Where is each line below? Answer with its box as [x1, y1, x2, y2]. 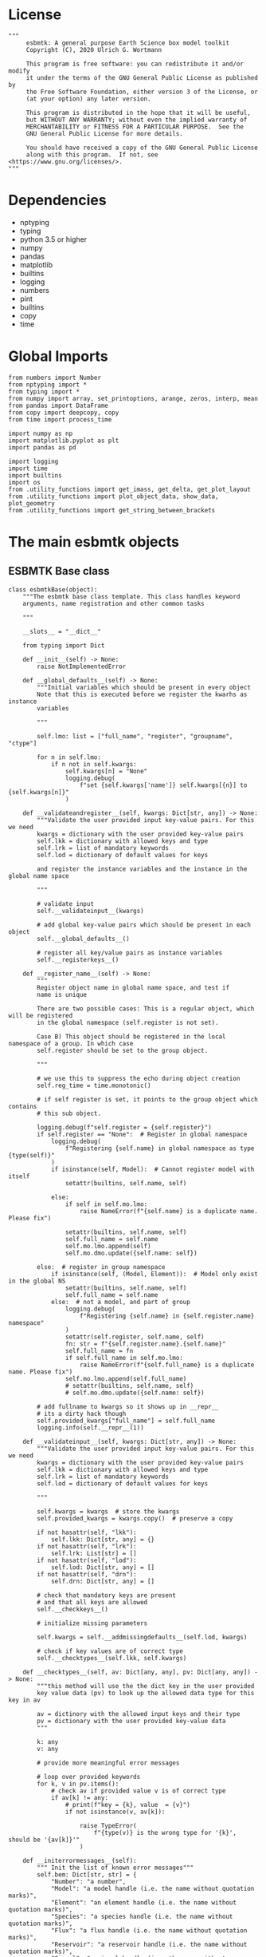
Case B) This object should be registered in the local [37, 1032, 226, 1041]
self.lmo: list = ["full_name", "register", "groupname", [37, 732, 233, 740]
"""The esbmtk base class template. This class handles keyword [22, 592, 241, 600]
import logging [8, 457, 59, 465]
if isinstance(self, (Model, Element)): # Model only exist [50, 1270, 259, 1278]
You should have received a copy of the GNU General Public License [25, 144, 259, 152]
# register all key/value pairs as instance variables [37, 948, 223, 957]
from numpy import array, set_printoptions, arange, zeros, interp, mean [8, 394, 259, 402]
